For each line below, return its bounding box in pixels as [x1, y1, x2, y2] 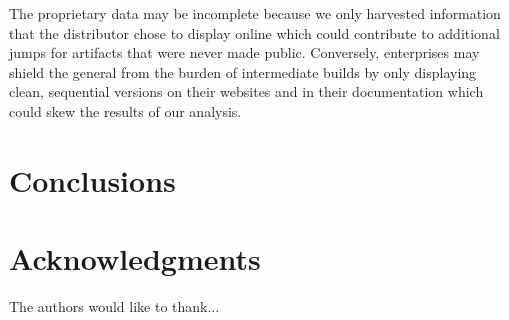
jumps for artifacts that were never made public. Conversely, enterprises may [9, 42, 480, 63]
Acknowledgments [9, 238, 261, 279]
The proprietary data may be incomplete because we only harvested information [9, 3, 501, 23]
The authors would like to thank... [9, 296, 220, 317]
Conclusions [9, 159, 176, 200]
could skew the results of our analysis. [9, 100, 242, 121]
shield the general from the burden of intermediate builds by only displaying [9, 61, 477, 82]
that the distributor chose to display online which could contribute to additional [9, 22, 500, 43]
